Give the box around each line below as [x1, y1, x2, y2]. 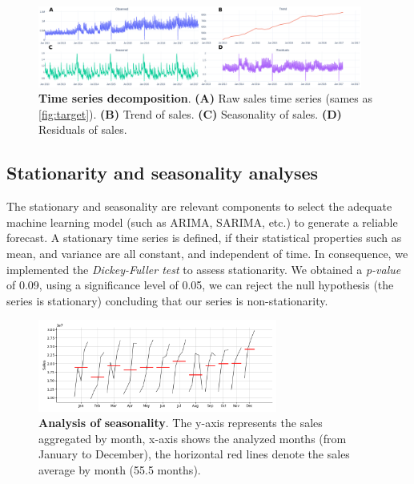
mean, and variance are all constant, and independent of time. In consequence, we [6, 245, 408, 262]
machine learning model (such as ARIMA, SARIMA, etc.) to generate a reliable [6, 213, 398, 230]
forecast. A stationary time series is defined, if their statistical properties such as [6, 229, 402, 246]
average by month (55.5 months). [38, 461, 201, 478]
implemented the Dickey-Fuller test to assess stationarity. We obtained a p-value [6, 260, 401, 277]
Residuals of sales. [38, 121, 127, 138]
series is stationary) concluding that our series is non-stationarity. [6, 292, 328, 309]
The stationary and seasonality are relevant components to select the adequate [6, 198, 392, 215]
